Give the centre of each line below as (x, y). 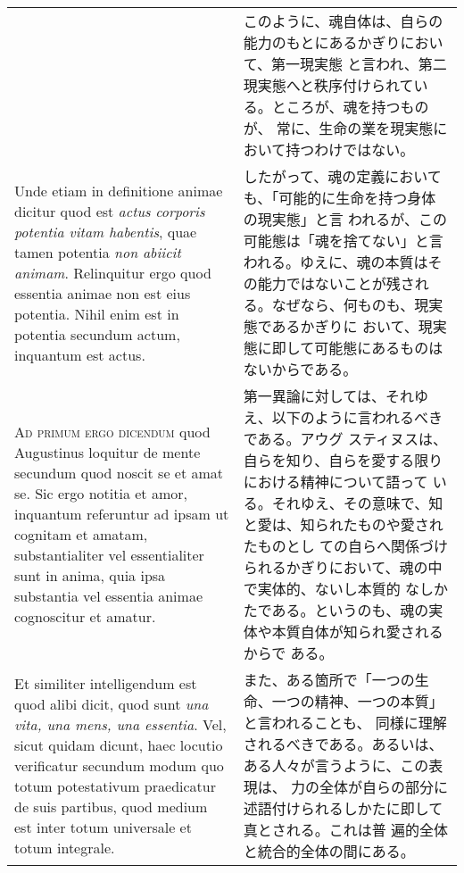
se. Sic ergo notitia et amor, (101, 493)
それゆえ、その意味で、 (350, 503)
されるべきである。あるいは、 (343, 744)
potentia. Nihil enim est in (97, 313)
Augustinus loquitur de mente (108, 452)
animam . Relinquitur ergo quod (113, 272)
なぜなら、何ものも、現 (350, 305)
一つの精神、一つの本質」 (357, 701)
